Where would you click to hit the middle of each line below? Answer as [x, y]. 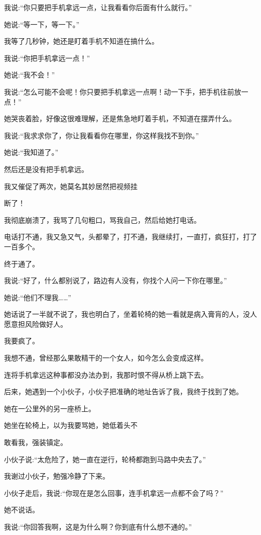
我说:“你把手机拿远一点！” [47, 58]
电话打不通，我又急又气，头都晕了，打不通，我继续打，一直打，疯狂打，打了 [130, 237]
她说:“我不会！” [30, 75]
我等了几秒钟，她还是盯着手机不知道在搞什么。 [81, 41]
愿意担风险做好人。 [36, 324]
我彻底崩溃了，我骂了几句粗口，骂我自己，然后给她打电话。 [102, 219]
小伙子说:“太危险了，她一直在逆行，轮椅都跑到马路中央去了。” [105, 459]
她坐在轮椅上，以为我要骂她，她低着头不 [71, 425]
